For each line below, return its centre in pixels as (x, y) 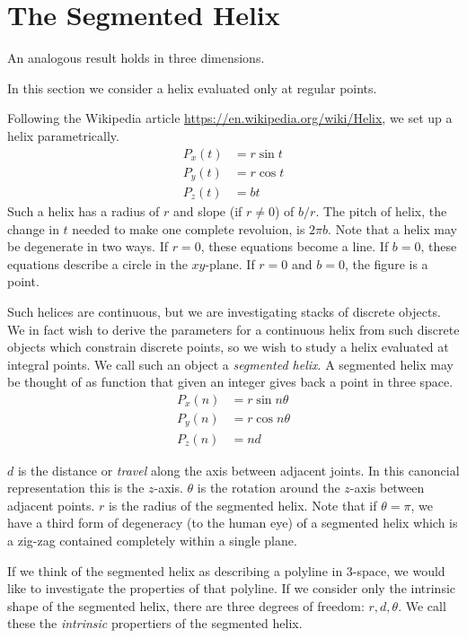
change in (33, 228)
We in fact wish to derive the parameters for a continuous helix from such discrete (233, 329)
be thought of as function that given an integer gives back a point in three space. (230, 382)
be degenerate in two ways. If (88, 246)
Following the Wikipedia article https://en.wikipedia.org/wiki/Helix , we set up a (230, 118)
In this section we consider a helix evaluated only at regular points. (192, 87)
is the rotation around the (269, 488)
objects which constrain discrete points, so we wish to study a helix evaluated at (228, 347)
